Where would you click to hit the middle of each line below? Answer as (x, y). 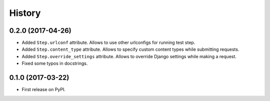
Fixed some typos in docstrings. (55, 63)
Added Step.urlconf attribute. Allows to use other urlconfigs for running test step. (108, 43)
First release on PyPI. (44, 90)
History (25, 13)
